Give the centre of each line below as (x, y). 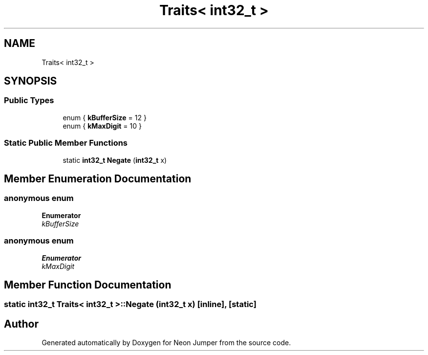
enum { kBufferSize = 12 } (105, 117)
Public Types (29, 100)
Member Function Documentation (88, 285)
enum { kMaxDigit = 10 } (102, 126)
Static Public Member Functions (66, 143)
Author (21, 324)
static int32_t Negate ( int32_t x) (115, 160)
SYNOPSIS (31, 81)
